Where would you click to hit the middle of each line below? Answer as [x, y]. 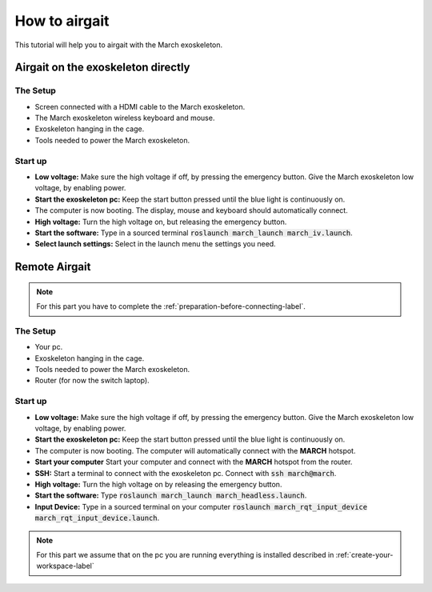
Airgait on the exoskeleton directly [102, 68]
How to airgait [62, 21]
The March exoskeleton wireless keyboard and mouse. [125, 118]
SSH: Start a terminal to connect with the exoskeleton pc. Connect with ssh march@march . [186, 473]
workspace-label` [66, 566]
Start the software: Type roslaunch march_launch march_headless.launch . [171, 495]
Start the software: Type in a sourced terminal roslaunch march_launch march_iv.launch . [194, 233]
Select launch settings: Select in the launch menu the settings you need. [155, 244]
